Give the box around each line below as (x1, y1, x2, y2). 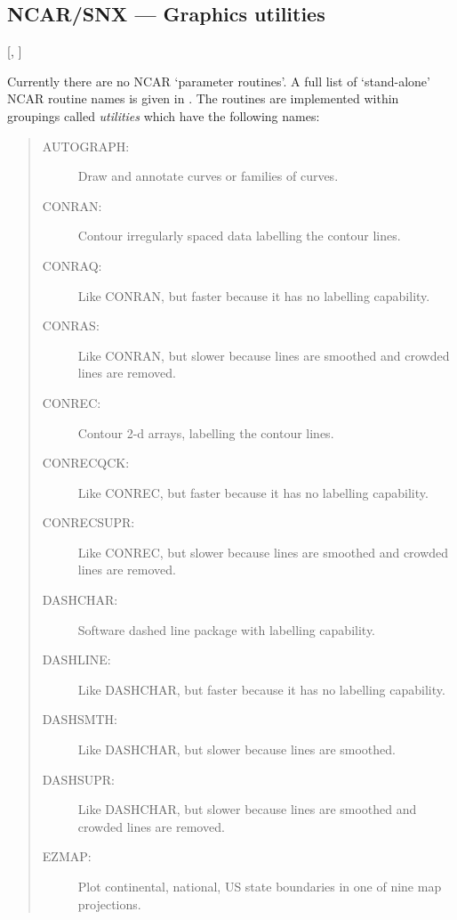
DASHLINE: (42, 650, 111, 669)
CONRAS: (42, 316, 100, 335)
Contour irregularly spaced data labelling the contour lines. (77, 226, 401, 245)
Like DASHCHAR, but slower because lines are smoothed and (77, 800, 417, 818)
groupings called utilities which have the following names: (7, 106, 320, 125)
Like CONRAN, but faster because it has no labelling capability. (77, 286, 430, 305)
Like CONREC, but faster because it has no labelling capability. (77, 483, 429, 501)
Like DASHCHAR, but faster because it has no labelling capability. (77, 680, 445, 698)
